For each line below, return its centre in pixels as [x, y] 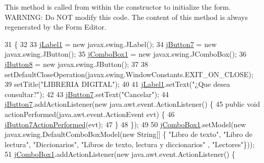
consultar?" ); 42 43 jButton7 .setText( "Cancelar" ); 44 [87, 94]
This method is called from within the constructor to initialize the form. [118, 7]
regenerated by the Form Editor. [56, 27]
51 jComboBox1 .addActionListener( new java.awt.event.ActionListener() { [120, 154]
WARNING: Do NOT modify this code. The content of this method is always [126, 17]
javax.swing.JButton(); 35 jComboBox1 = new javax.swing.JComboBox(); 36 [126, 54]
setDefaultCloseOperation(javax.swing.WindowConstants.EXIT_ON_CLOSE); [129, 74]
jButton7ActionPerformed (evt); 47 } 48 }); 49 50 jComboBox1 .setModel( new [125, 124]
